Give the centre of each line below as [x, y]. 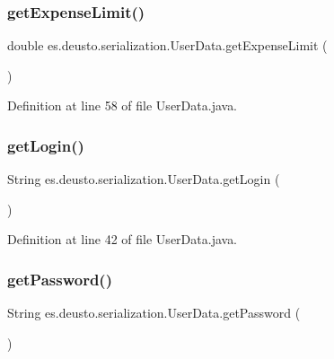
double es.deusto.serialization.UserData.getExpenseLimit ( [167, 45]
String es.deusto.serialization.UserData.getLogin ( [144, 179]
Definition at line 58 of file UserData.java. [123, 105]
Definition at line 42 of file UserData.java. [123, 239]
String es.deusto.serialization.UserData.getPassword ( [154, 313]
